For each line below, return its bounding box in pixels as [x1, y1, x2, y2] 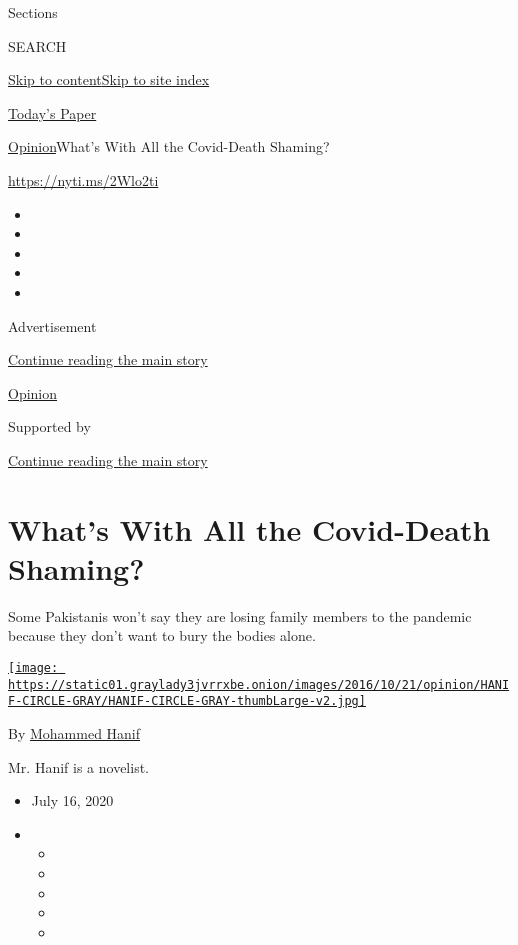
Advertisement [8, 315, 97, 336]
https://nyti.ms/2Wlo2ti [8, 169, 159, 190]
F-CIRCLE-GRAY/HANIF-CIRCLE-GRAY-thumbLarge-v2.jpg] [8, 694, 366, 709]
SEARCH [8, 35, 67, 56]
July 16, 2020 [31, 790, 114, 811]
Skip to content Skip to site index [8, 69, 210, 90]
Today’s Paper [8, 102, 97, 123]
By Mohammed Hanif [8, 722, 141, 743]
